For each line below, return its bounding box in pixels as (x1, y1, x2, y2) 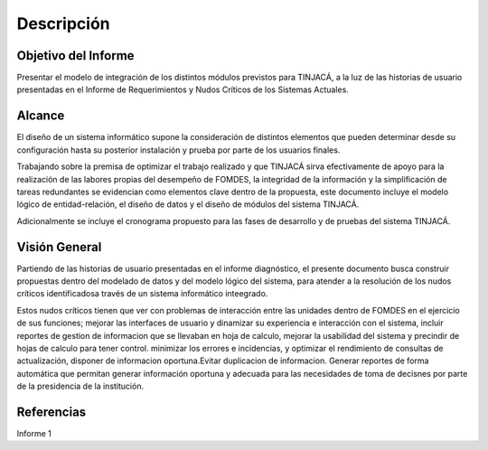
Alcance (16, 108, 65, 124)
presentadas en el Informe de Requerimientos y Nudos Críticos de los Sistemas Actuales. (16, 84, 350, 95)
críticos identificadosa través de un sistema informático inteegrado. (16, 288, 268, 299)
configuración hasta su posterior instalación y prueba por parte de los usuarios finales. (16, 145, 341, 155)
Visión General (16, 239, 102, 255)
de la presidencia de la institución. (16, 380, 145, 392)
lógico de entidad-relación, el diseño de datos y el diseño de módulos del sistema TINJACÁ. (16, 199, 360, 210)
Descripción (16, 14, 110, 33)
